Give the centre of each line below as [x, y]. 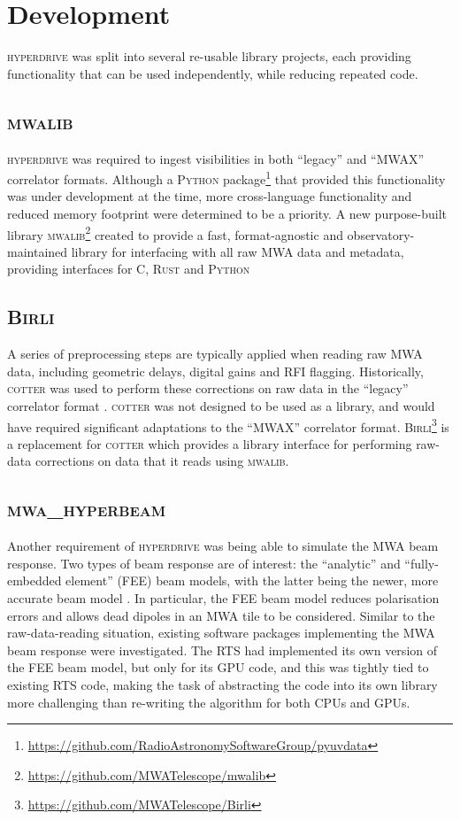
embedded [34, 580]
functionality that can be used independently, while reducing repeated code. [213, 73]
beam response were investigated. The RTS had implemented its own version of [222, 650]
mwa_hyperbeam [87, 509]
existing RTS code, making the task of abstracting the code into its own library [222, 684]
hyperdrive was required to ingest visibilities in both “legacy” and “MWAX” [216, 158]
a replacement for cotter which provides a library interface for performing [210, 443]
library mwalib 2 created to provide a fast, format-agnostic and [175, 233]
